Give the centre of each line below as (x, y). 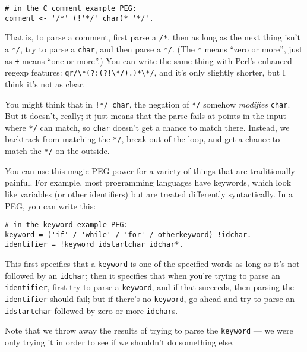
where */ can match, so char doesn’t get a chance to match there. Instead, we (147, 127)
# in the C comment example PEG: (71, 8)
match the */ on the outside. (57, 151)
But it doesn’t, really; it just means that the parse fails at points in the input (146, 116)
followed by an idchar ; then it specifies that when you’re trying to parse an (143, 275)
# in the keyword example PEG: (67, 225)
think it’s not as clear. (45, 84)
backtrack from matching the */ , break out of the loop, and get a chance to (143, 139)
